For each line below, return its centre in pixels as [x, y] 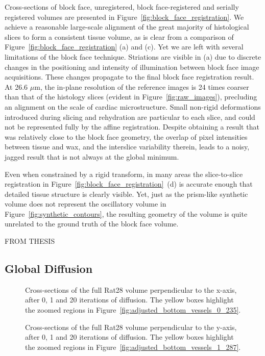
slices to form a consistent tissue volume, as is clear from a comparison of [119, 36]
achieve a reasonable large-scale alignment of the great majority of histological [127, 27]
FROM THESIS [30, 241]
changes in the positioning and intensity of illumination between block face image [132, 67]
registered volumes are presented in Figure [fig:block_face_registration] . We [124, 17]
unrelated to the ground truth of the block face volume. [92, 224]
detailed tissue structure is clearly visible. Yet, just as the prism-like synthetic [126, 194]
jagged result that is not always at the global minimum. [92, 156]
